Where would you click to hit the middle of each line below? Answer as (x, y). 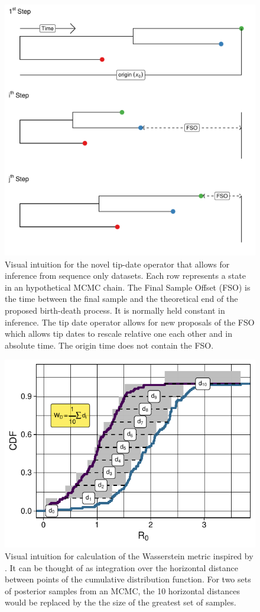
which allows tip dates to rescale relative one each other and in (118, 334)
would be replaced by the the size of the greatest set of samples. (121, 602)
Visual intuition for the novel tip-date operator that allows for (117, 264)
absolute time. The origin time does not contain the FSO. (109, 345)
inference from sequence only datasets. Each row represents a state (125, 276)
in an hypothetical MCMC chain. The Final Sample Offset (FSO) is (128, 287)
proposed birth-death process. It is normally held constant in (115, 310)
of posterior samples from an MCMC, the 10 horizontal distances (122, 590)
